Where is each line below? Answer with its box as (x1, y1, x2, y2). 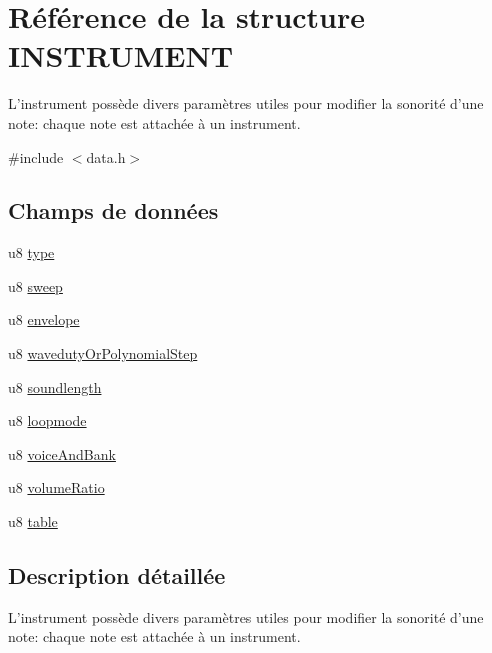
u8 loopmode (8, 410, 87, 431)
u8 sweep (8, 275, 63, 296)
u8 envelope (8, 309, 80, 330)
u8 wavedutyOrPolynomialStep (8, 343, 198, 364)
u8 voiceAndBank (8, 443, 116, 464)
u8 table (8, 511, 58, 532)
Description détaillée (8, 560, 226, 591)
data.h (86, 146, 126, 167)
